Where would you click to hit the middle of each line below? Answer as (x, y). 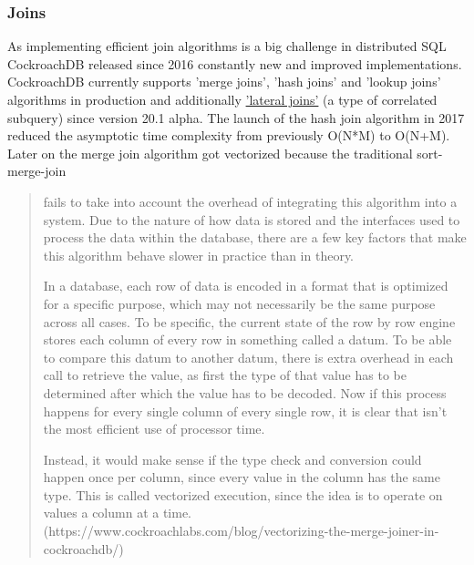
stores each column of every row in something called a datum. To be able (247, 339)
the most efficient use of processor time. (154, 429)
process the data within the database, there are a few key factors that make (255, 237)
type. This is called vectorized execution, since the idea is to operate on (243, 494)
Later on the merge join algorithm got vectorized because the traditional (210, 153)
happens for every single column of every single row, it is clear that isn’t (245, 411)
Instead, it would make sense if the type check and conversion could (232, 459)
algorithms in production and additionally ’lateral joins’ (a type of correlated (222, 99)
